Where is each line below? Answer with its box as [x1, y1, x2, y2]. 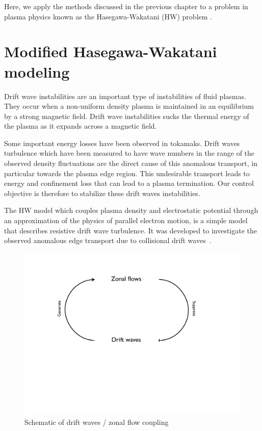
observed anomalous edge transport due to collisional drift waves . [4, 235, 212, 246]
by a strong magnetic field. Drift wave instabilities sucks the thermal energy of [4, 110, 249, 121]
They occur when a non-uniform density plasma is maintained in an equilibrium [4, 101, 254, 111]
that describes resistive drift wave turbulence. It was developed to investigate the [4, 225, 257, 235]
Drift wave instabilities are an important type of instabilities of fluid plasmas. [4, 90, 246, 101]
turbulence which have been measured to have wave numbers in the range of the [4, 148, 255, 158]
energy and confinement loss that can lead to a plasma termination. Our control [4, 178, 254, 188]
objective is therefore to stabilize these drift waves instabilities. [4, 187, 200, 198]
